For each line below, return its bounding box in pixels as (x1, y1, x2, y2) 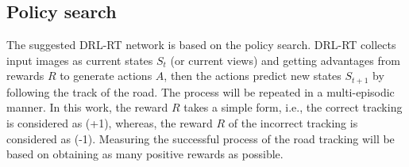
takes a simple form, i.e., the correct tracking (183, 99, 403, 116)
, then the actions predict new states (164, 67, 341, 84)
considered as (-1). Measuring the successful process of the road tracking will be (6, 130, 395, 146)
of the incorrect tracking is (228, 115, 358, 131)
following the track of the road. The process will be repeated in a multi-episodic (6, 83, 395, 100)
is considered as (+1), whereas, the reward (6, 115, 213, 131)
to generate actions (60, 67, 152, 84)
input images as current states (6, 51, 153, 68)
